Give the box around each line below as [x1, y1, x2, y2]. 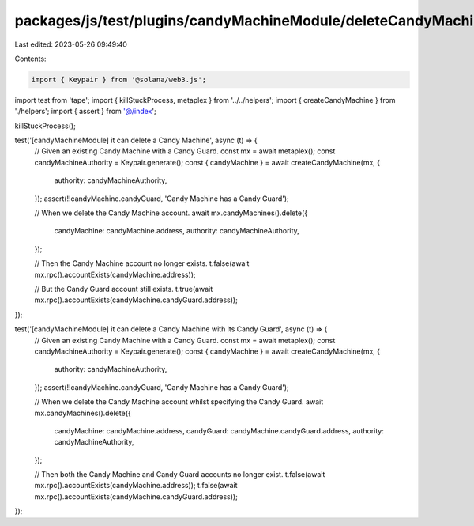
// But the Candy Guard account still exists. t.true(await [34, 284, 213, 293]
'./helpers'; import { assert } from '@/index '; [14, 107, 157, 116]
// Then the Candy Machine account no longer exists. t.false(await [34, 259, 250, 268]
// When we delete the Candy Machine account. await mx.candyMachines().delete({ [34, 208, 308, 218]
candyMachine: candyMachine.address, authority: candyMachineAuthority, [54, 226, 299, 236]
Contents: [14, 54, 47, 63]
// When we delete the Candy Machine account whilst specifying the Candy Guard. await [34, 397, 324, 407]
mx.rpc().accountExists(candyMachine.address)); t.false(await [34, 481, 238, 490]
